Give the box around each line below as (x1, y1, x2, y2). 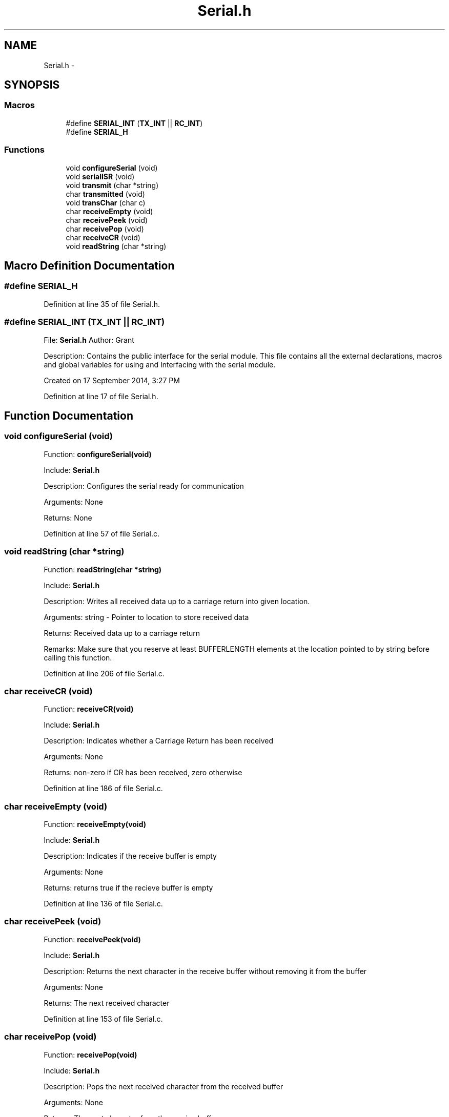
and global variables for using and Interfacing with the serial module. (44, 360, 276, 369)
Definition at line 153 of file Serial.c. (44, 1014, 163, 1023)
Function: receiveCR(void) (44, 705, 134, 714)
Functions (4, 144, 45, 155)
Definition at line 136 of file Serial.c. (44, 899, 163, 908)
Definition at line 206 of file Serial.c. (44, 669, 165, 678)
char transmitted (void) (66, 189, 145, 198)
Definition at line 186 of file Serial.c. (44, 784, 163, 793)
